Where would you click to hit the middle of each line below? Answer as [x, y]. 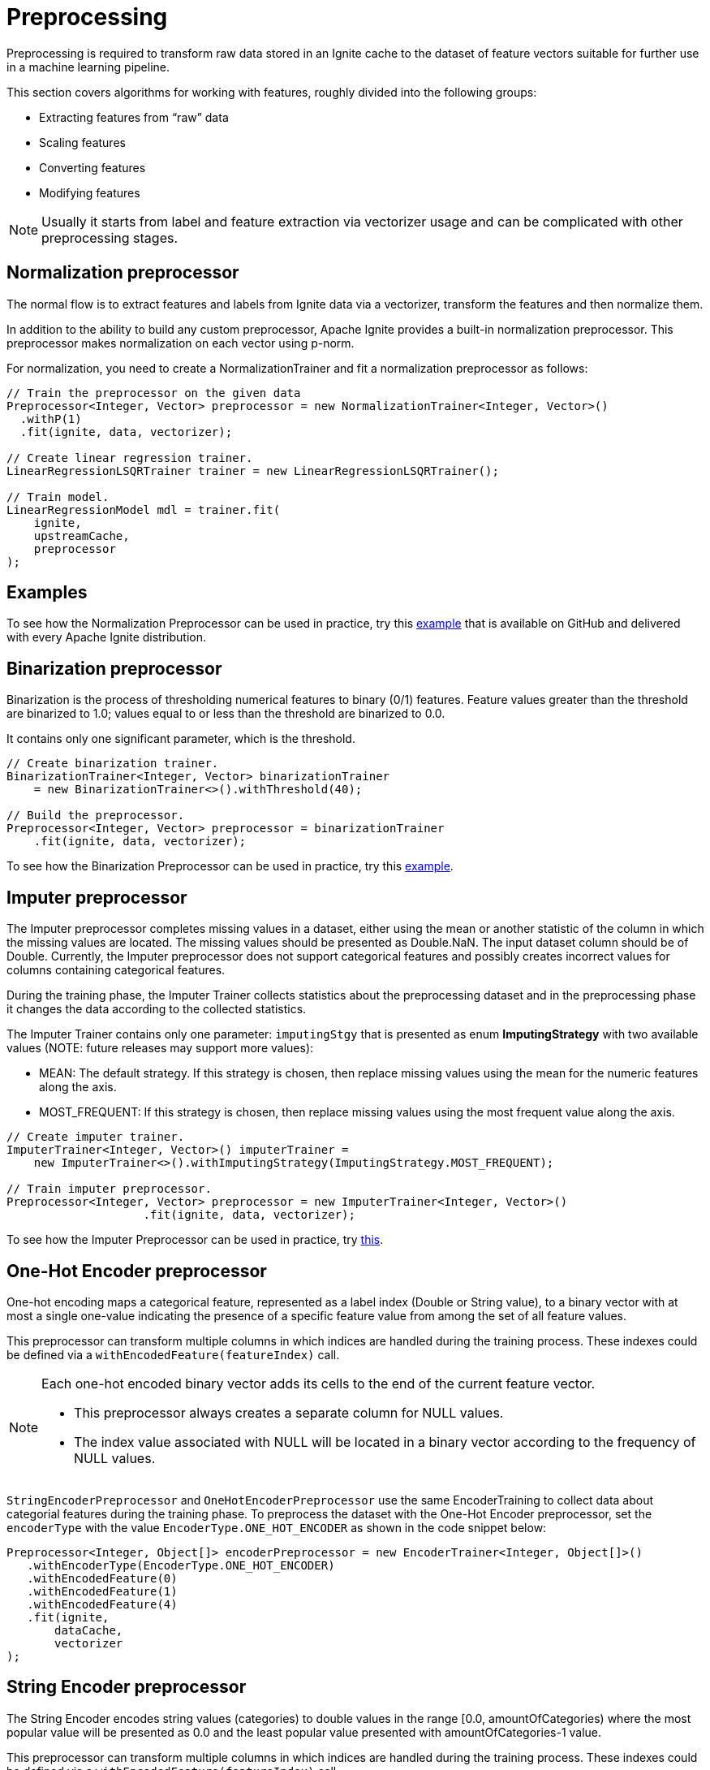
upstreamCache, [82, 535]
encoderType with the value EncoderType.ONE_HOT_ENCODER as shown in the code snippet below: [277, 1527]
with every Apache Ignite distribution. [106, 637]
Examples [47, 593]
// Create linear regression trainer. [130, 458]
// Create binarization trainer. [113, 764]
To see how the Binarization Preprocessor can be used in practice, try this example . [230, 866]
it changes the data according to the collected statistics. [157, 1009]
